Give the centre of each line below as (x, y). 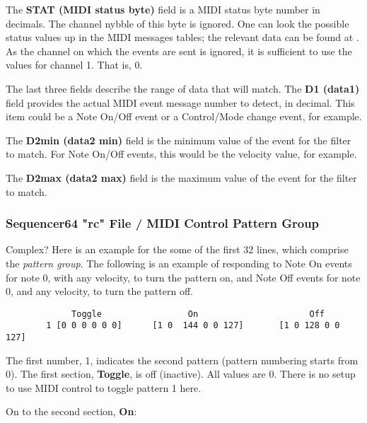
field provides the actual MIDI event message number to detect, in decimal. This (180, 102)
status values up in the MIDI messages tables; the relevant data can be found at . (182, 37)
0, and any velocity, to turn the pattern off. (99, 291)
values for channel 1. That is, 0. (74, 65)
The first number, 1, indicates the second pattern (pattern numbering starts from (182, 360)
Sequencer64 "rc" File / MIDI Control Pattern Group (163, 223)
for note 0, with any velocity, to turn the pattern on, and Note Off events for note (183, 277)
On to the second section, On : (71, 411)
